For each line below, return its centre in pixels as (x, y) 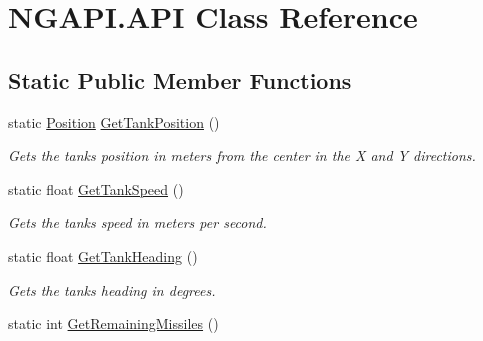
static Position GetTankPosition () (114, 121)
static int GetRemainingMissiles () (113, 323)
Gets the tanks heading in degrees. (112, 289)
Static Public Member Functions (180, 79)
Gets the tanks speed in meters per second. (137, 222)
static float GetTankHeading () (103, 255)
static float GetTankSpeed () (96, 188)
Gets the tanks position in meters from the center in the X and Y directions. (242, 155)
